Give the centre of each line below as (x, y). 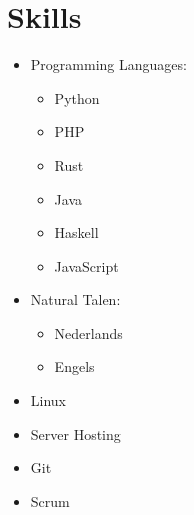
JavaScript (86, 265)
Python (77, 97)
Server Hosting (75, 433)
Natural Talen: (75, 299)
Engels (74, 366)
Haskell (76, 232)
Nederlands (88, 332)
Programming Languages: (108, 64)
